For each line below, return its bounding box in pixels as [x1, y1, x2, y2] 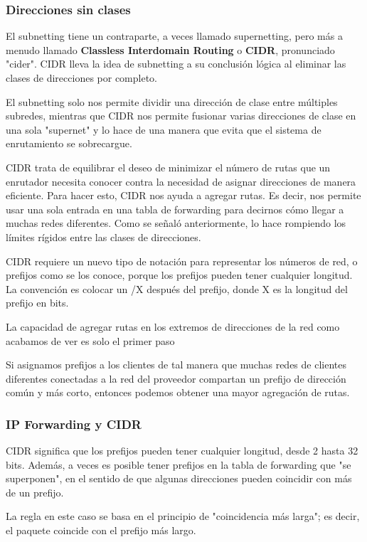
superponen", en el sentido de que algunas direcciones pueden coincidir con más [6, 471, 352, 486]
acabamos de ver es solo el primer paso [6, 333, 175, 348]
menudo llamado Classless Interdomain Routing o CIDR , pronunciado [6, 42, 335, 57]
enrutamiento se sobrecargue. [6, 136, 132, 151]
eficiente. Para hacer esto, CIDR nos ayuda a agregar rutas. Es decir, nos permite [6, 188, 361, 203]
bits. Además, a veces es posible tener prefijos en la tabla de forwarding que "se [6, 457, 351, 472]
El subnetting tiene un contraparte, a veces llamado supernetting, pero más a [6, 28, 343, 43]
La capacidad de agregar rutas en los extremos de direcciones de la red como [6, 319, 340, 334]
